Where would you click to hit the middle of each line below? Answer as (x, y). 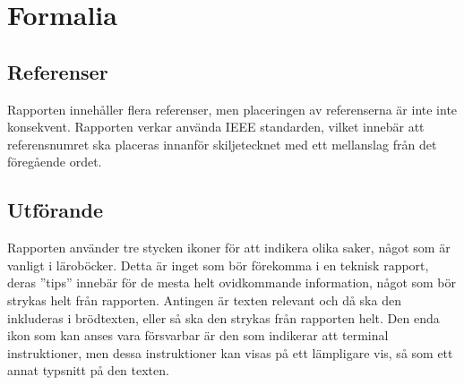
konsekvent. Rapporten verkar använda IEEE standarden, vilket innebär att (216, 127)
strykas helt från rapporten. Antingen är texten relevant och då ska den (204, 299)
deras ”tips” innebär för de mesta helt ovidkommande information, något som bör (232, 282)
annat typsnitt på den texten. (88, 370)
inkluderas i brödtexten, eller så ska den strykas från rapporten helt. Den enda (223, 317)
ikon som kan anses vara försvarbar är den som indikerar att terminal (198, 335)
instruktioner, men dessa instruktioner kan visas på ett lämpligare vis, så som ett (230, 352)
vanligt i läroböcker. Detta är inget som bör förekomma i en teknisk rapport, (218, 265)
